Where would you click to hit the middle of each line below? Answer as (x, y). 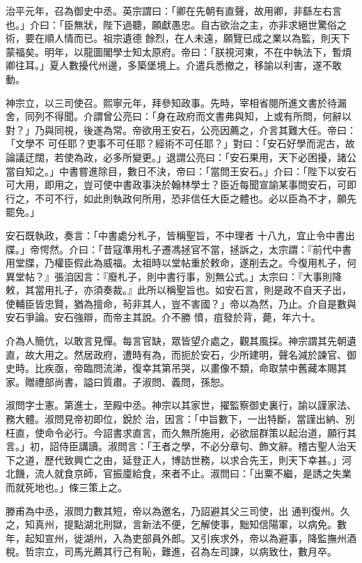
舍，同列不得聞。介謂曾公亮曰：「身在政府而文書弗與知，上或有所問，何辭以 (179, 116)
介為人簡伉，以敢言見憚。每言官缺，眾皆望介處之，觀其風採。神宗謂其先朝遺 (181, 341)
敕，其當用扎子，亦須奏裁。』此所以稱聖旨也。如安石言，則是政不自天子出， (179, 290)
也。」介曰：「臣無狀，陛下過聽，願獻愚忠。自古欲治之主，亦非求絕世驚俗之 (176, 24)
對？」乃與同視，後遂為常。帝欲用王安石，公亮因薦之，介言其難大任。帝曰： (181, 129)
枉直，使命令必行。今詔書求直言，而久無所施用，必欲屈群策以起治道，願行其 (181, 432)
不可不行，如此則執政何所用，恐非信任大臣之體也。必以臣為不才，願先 (195, 198)
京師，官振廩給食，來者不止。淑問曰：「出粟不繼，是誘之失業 (212, 473)
